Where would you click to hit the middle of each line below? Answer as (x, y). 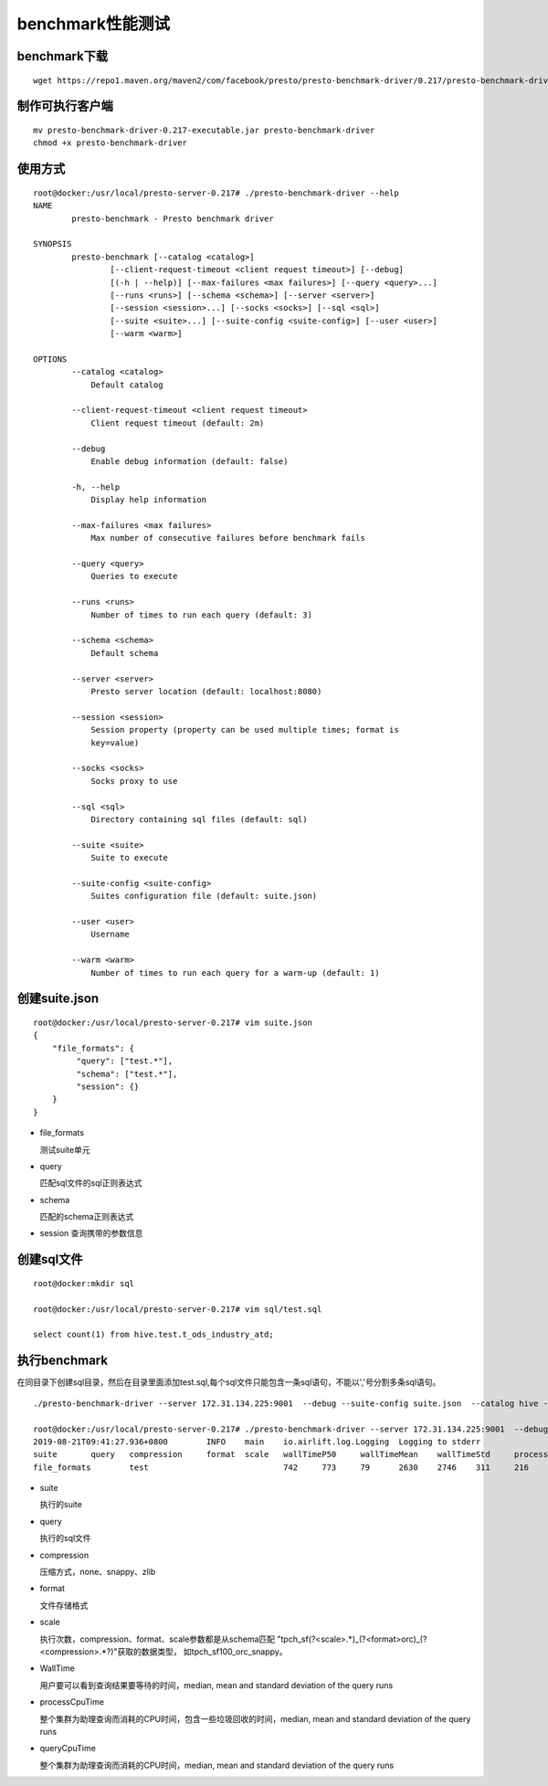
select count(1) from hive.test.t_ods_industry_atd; (153, 1335)
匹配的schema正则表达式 (87, 1217)
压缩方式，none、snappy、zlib (98, 1572)
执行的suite (61, 1505)
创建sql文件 (50, 1259)
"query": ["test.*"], (125, 1061)
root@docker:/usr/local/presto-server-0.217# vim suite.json (173, 1023)
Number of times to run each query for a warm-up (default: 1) (235, 972)
